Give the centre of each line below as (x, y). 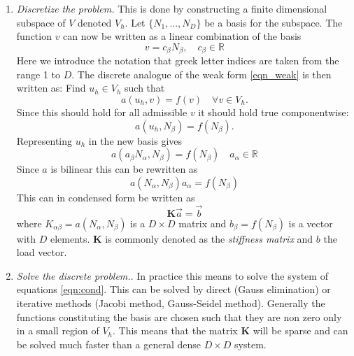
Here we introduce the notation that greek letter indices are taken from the (178, 60)
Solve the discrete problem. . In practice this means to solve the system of (172, 275)
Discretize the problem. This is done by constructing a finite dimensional (172, 8)
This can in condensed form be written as (106, 197)
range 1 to (38, 74)
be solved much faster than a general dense (108, 344)
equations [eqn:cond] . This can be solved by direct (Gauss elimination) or (174, 289)
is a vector (311, 223)
